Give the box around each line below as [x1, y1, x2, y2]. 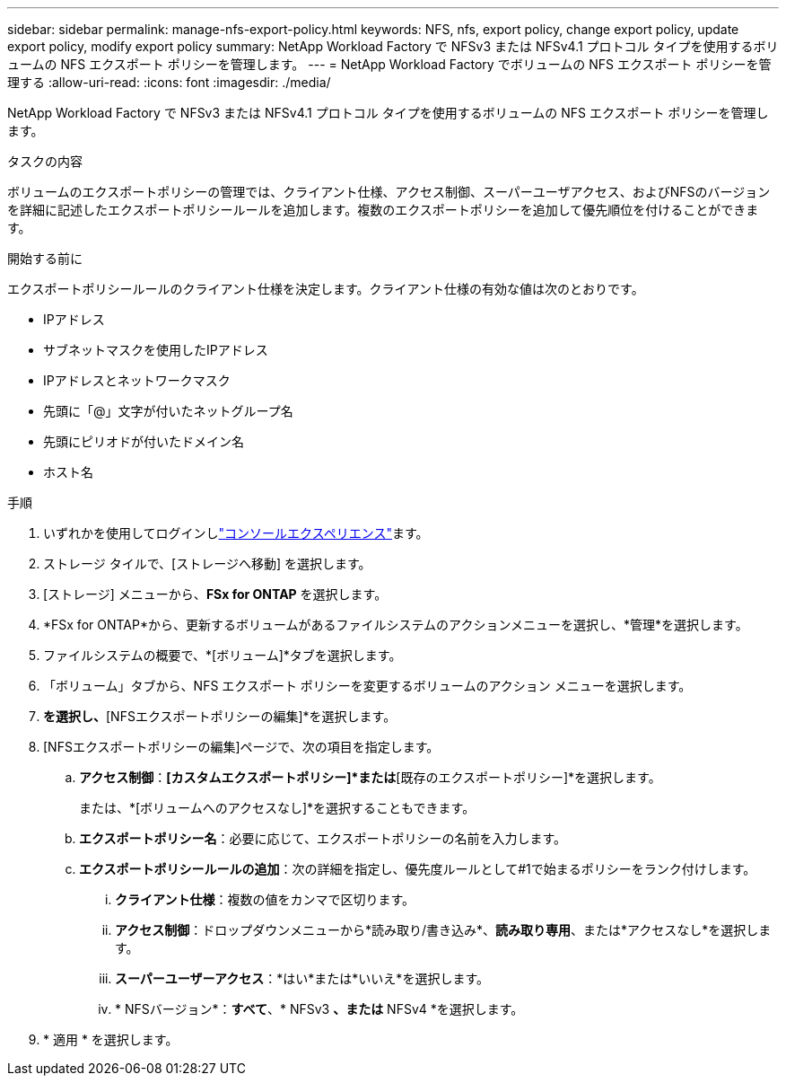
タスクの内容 [7, 154, 83, 169]
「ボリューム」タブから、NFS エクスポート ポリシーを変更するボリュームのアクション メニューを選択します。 [43, 678, 692, 693]
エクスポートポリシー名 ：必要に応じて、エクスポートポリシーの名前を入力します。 [79, 831, 567, 846]
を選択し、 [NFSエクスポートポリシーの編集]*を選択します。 [43, 709, 397, 724]
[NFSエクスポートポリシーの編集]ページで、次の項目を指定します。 [43, 739, 440, 754]
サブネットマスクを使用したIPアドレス [43, 342, 268, 357]
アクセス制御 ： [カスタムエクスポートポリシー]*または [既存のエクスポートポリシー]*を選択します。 [79, 770, 661, 785]
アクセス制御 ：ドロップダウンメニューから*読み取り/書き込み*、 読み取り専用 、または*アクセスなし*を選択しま [115, 922, 772, 938]
